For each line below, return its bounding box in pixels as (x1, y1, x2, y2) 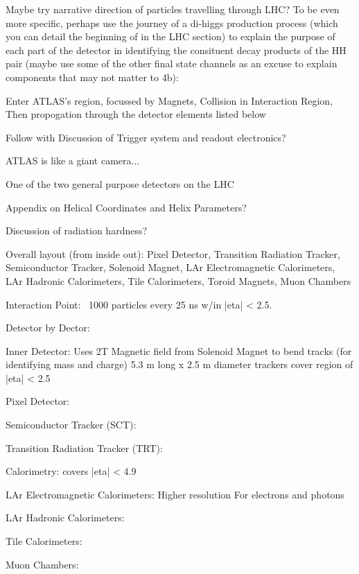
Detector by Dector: (6, 320, 90, 335)
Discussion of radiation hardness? (6, 223, 148, 238)
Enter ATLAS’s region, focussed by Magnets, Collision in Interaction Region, (6, 93, 333, 107)
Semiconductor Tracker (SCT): (6, 417, 137, 432)
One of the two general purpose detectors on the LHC (6, 176, 234, 191)
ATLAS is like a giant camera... (6, 153, 140, 168)
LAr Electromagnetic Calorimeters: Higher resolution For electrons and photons (6, 487, 344, 501)
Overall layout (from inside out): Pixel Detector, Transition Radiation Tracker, (6, 246, 340, 261)
